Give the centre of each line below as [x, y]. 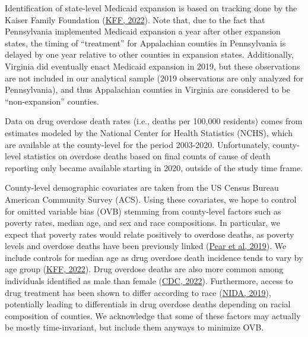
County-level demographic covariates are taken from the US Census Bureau [142, 188]
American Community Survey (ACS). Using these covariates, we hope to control [151, 199]
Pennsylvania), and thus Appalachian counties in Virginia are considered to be [147, 89]
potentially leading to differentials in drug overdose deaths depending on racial [148, 304]
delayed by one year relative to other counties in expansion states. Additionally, [149, 54]
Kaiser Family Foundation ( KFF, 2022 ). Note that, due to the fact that [135, 19]
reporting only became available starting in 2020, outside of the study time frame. [154, 167]
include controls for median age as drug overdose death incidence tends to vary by [154, 257]
